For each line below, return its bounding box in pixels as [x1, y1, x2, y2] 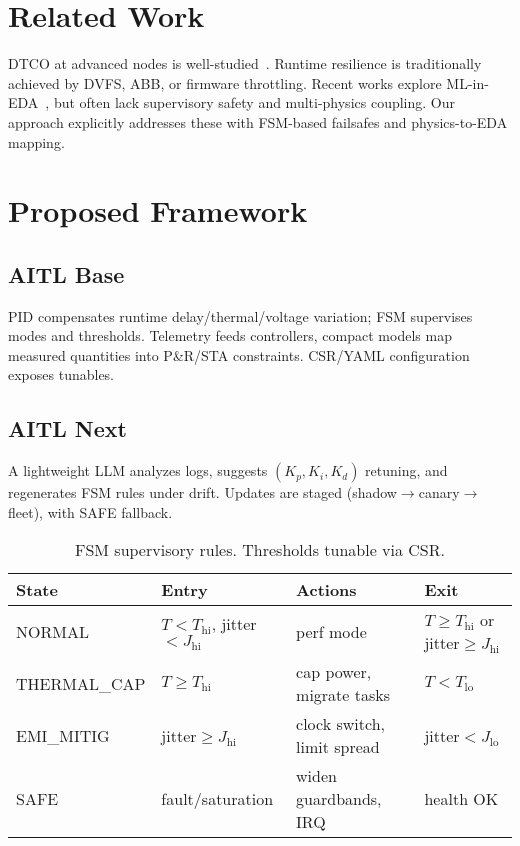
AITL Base [8, 258, 125, 289]
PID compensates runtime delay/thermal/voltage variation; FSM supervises [8, 305, 473, 326]
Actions [296, 578, 357, 602]
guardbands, [296, 787, 382, 811]
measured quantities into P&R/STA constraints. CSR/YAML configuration [8, 344, 470, 365]
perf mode [296, 619, 367, 643]
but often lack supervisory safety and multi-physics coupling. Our [53, 92, 455, 113]
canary [418, 482, 460, 503]
